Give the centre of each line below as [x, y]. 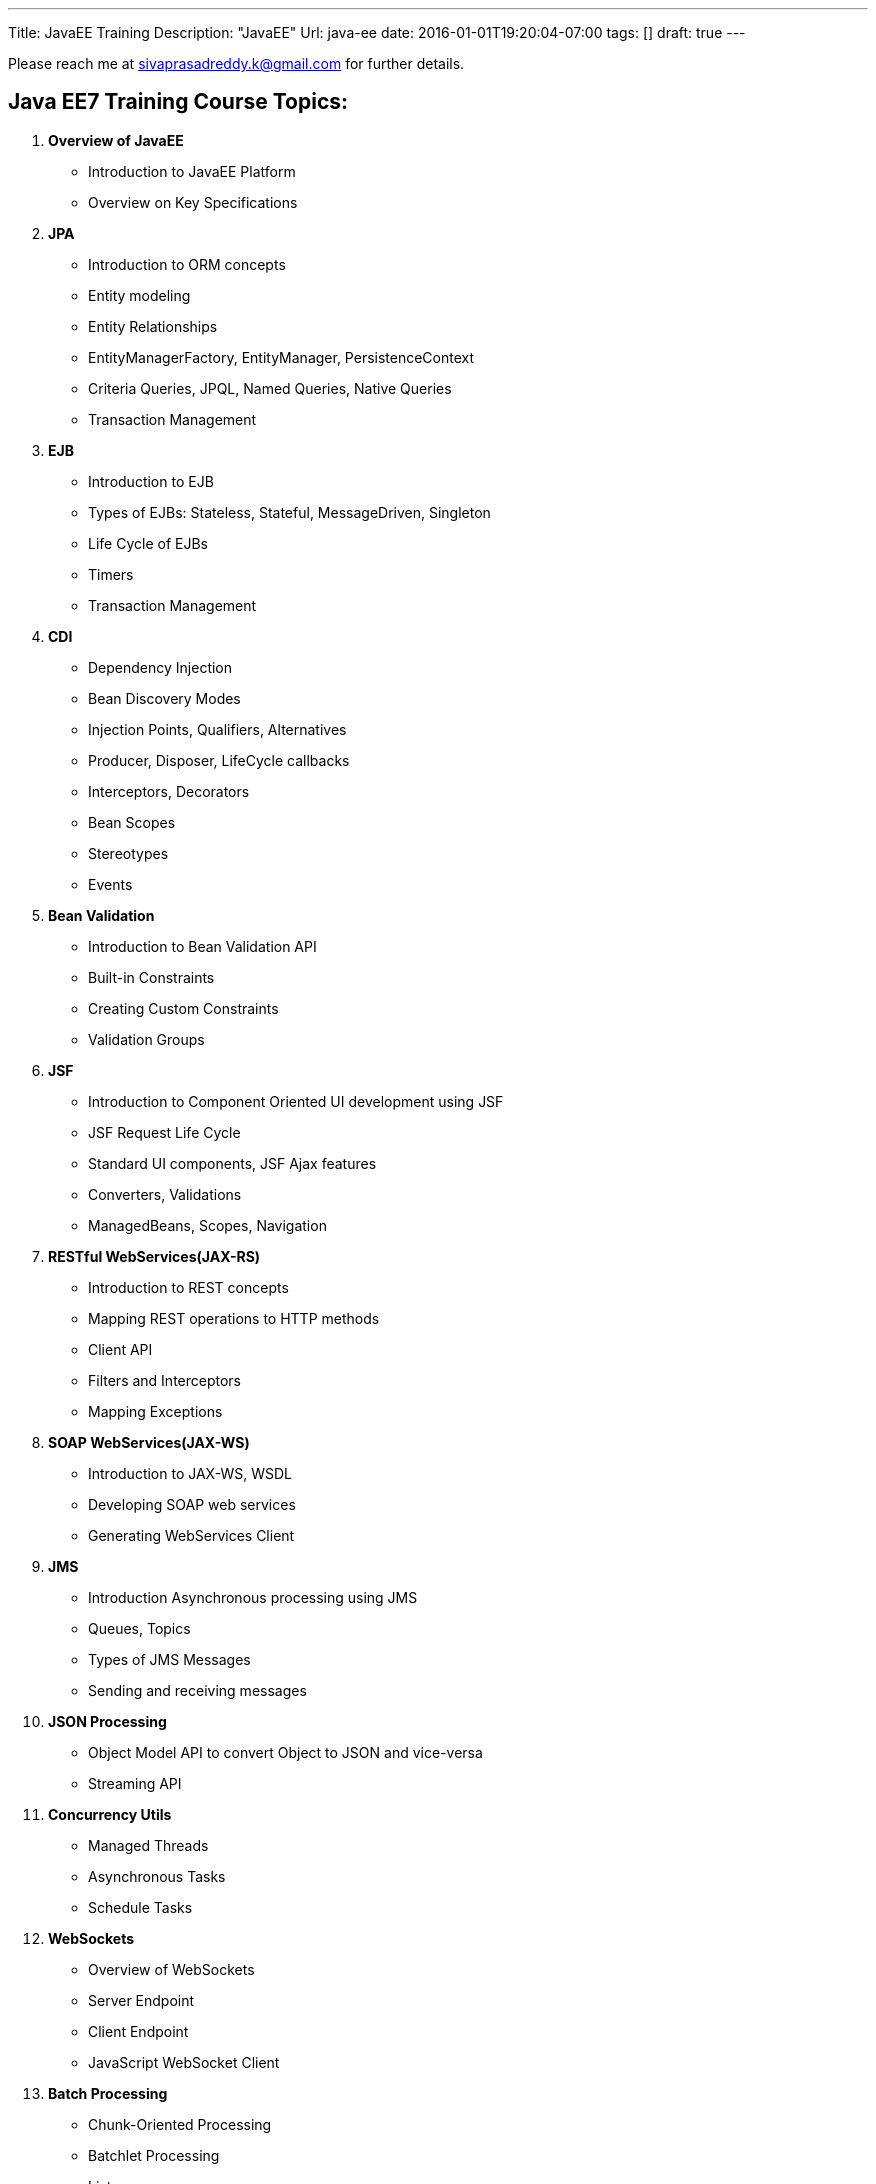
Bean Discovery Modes [164, 698]
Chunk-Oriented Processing [180, 2124]
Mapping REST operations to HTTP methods [234, 1318]
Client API [120, 1349]
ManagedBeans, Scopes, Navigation [207, 1225]
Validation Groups [146, 1039]
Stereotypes [128, 853]
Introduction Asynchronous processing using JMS [253, 1597]
